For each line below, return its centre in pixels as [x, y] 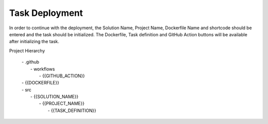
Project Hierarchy [27, 51]
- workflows [43, 69]
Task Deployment [46, 13]
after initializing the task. [34, 42]
